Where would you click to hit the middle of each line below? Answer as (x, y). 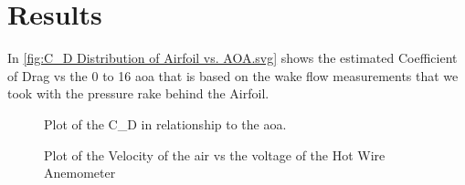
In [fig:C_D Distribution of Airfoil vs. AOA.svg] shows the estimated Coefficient (232, 58)
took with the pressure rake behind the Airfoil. (138, 93)
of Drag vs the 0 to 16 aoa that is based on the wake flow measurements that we (233, 75)
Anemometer (80, 173)
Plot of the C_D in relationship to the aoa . (165, 123)
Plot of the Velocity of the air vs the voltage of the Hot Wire (215, 154)
